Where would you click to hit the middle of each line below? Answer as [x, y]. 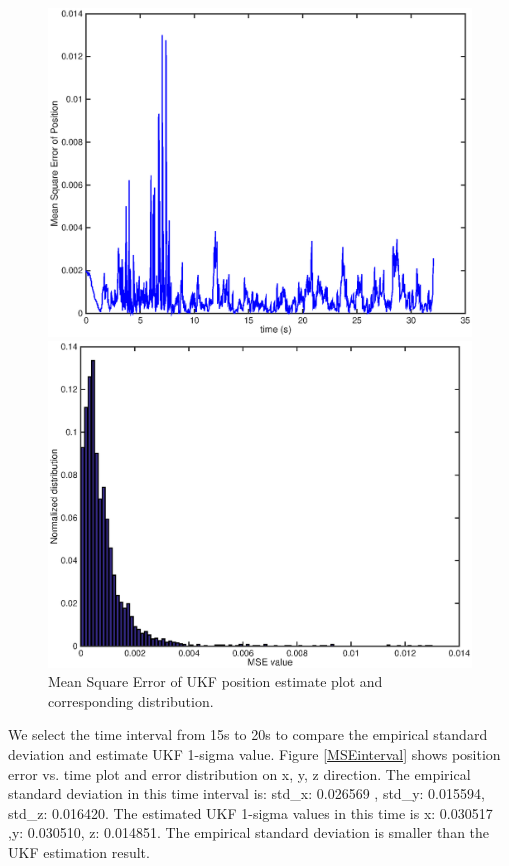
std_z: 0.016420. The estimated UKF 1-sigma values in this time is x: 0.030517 [250, 812]
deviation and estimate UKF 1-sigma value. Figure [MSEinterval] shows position [254, 753]
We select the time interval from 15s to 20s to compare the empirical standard [248, 734]
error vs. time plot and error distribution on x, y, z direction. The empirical [239, 773]
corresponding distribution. [131, 700]
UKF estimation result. [79, 851]
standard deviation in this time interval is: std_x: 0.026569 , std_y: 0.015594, [246, 793]
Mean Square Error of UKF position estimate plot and [215, 681]
